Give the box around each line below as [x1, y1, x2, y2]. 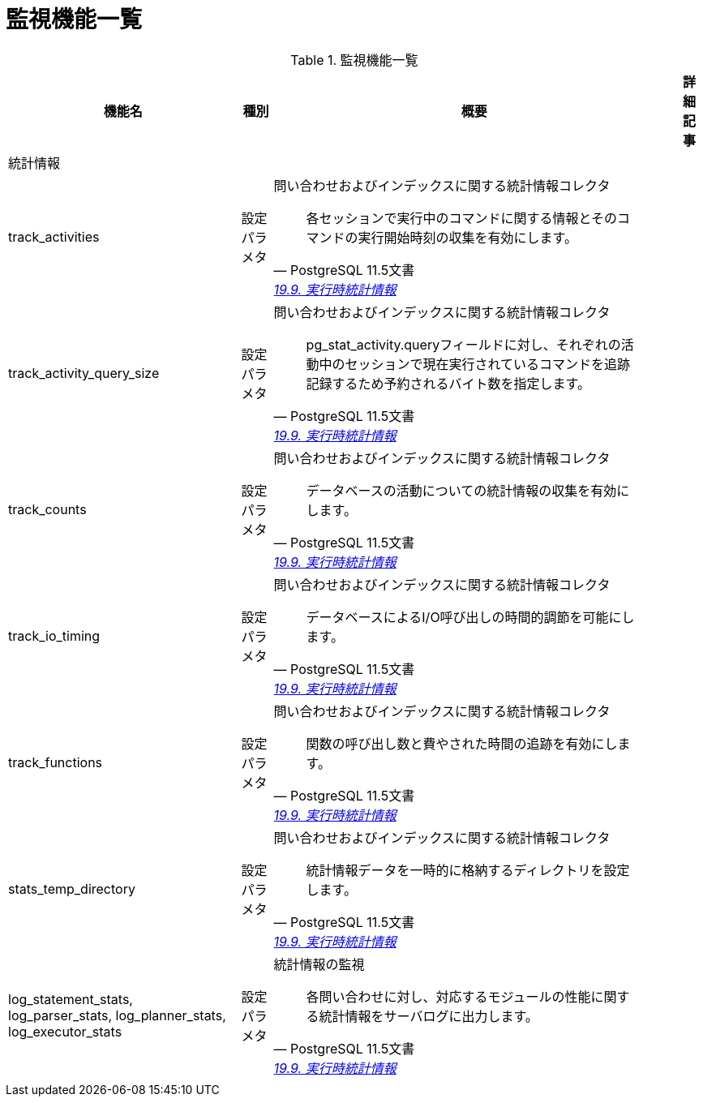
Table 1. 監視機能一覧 [290, 51, 418, 68]
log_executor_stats [8, 1023, 122, 1040]
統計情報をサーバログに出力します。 [319, 1007, 538, 1024]
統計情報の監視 [273, 955, 365, 972]
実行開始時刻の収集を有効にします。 [358, 229, 577, 246]
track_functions [8, 753, 103, 770]
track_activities [8, 228, 100, 245]
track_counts [8, 500, 87, 517]
